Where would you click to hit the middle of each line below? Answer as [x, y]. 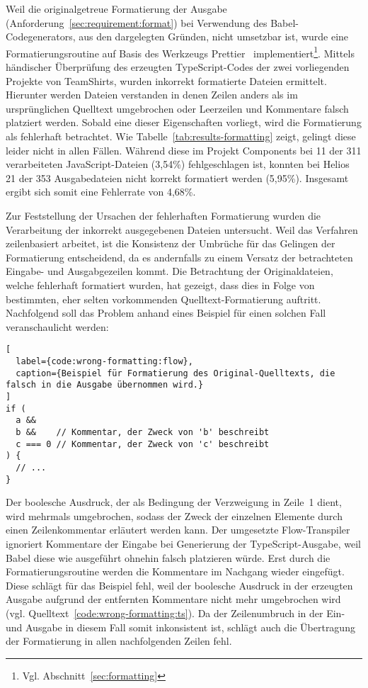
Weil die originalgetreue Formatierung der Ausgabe [116, 9]
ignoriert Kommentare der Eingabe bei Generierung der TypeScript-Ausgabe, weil [183, 543]
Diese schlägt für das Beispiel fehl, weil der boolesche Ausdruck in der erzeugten [179, 585]
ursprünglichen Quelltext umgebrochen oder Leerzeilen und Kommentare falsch [177, 108]
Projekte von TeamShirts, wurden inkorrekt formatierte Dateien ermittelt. [166, 80]
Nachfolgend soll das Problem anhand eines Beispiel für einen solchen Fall [166, 313]
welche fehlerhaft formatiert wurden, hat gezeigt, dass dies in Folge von [160, 284]
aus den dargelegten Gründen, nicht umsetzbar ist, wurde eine [214, 36]
